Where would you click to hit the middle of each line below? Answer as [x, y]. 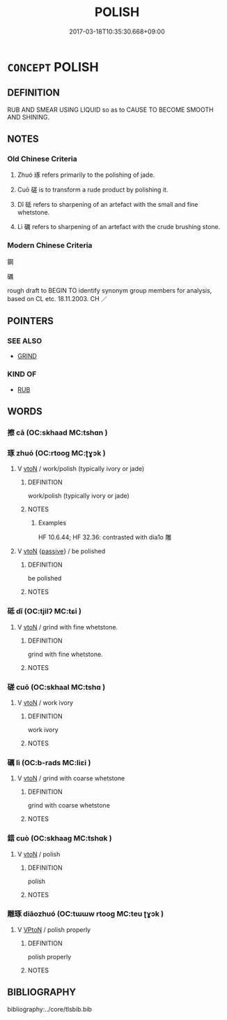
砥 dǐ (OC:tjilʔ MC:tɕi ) [45, 611]
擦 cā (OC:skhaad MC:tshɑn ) [57, 432]
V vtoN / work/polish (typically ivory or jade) [81, 469]
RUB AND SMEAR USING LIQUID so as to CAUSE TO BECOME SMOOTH [110, 110]
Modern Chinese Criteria [50, 245]
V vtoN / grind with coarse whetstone [71, 778]
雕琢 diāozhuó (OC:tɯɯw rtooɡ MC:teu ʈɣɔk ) [86, 914]
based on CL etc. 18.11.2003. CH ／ [57, 298]
